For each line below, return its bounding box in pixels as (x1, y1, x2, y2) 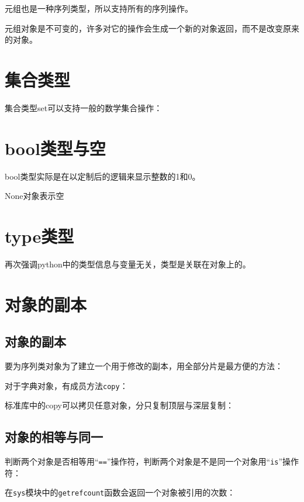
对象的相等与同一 (5, 428, 103, 446)
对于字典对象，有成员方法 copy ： (5, 379, 128, 391)
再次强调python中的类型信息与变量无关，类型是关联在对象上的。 (5, 257, 251, 270)
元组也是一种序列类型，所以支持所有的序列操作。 (5, 2, 193, 14)
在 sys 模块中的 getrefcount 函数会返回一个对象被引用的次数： (5, 486, 236, 498)
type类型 (5, 224, 74, 247)
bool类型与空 (5, 136, 106, 160)
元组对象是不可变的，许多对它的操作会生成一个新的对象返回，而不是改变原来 (5, 22, 299, 34)
